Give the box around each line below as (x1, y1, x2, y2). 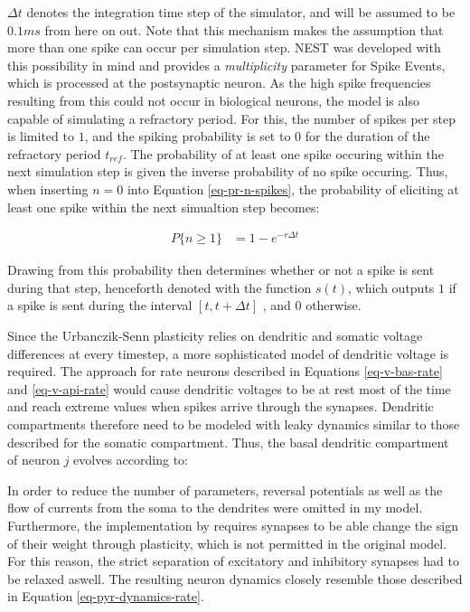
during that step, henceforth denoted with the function (7, 278, 312, 297)
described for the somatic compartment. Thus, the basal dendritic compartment (7, 432, 449, 451)
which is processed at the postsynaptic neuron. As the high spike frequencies (7, 73, 431, 92)
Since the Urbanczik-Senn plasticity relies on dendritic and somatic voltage (7, 326, 423, 345)
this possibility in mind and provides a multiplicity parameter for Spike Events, (7, 55, 446, 74)
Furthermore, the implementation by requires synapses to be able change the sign (7, 515, 458, 534)
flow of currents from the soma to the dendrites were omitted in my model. (7, 498, 423, 517)
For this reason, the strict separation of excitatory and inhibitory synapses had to (7, 551, 459, 570)
